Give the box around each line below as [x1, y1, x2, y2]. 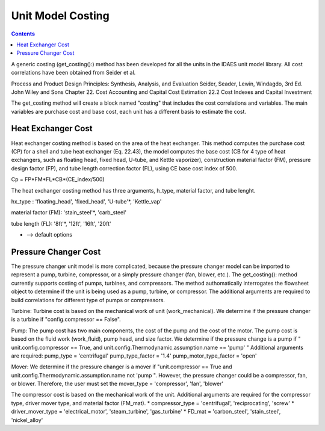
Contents [11, 30, 36, 37]
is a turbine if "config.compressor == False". [11, 316, 122, 323]
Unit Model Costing [11, 9, 110, 22]
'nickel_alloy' [11, 416, 43, 424]
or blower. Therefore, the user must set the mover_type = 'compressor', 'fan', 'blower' [11, 380, 224, 388]
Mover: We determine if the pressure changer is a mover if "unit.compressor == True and [11, 363, 232, 370]
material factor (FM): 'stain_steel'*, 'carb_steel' [11, 209, 126, 216]
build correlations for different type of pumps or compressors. [11, 296, 166, 303]
